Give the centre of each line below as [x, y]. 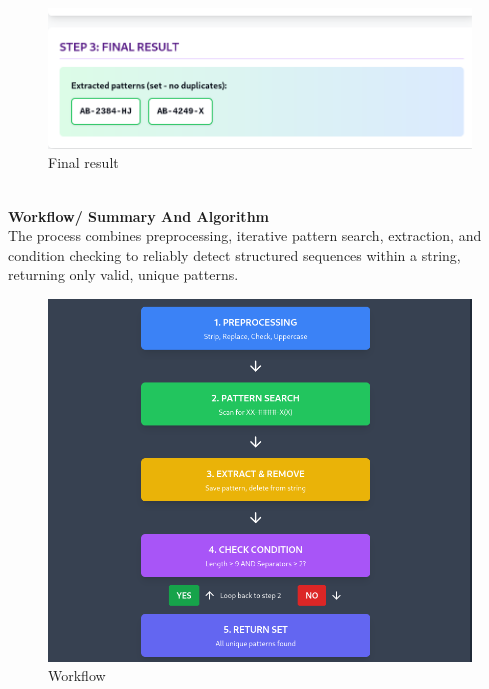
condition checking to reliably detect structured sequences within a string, [234, 254]
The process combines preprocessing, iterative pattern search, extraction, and [245, 235]
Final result [83, 162]
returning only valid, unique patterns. [123, 274]
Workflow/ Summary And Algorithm [138, 215]
